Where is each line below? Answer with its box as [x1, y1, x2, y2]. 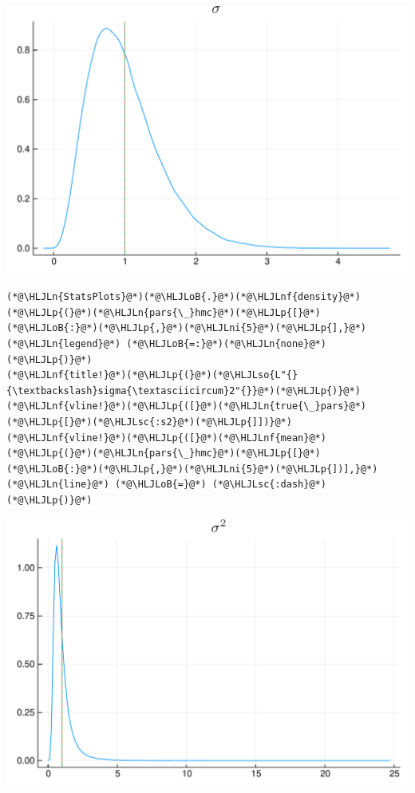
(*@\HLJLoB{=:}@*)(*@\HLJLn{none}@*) [126, 338, 326, 350]
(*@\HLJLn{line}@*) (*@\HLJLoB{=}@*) [6, 479, 207, 491]
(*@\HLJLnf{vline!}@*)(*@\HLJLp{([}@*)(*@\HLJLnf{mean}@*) [6, 432, 326, 444]
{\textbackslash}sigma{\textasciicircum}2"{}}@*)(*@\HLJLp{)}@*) [6, 385, 361, 396]
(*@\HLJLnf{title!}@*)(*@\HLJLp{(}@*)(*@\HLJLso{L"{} [6, 369, 298, 381]
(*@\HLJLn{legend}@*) [6, 338, 121, 350]
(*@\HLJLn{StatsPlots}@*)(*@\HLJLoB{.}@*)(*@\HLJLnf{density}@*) [6, 291, 361, 303]
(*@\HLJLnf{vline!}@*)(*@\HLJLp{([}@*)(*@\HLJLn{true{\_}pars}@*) [6, 400, 367, 412]
